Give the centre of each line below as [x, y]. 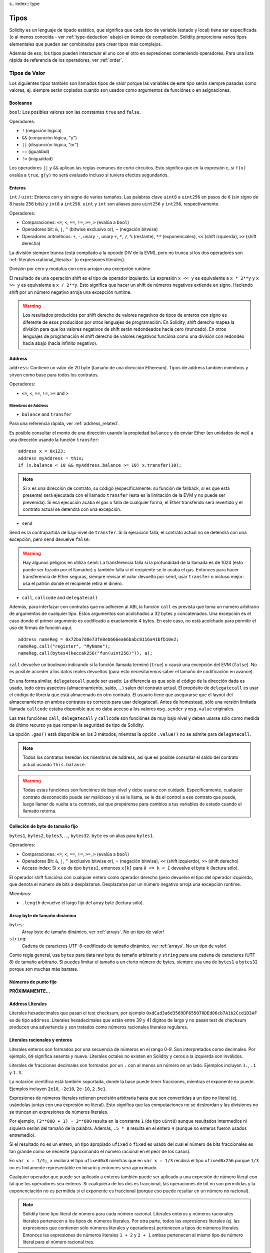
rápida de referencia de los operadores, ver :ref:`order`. [66, 60]
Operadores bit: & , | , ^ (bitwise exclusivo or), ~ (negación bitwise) [90, 229]
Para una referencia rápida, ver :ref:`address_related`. [64, 424]
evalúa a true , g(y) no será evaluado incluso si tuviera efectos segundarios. [89, 175]
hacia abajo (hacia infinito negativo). [60, 343]
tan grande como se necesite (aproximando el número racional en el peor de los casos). [100, 1151]
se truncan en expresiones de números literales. [59, 1112]
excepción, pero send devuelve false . [49, 539]
